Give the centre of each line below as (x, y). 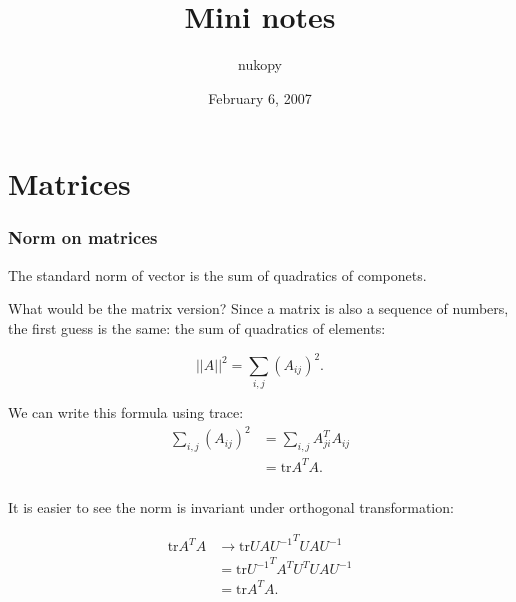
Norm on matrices (83, 237)
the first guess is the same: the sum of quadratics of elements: (197, 327)
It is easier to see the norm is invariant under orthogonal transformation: (231, 506)
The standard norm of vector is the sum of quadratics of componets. (217, 274)
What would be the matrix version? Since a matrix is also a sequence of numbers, (258, 308)
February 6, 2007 (260, 97)
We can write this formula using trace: (126, 412)
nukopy (260, 64)
